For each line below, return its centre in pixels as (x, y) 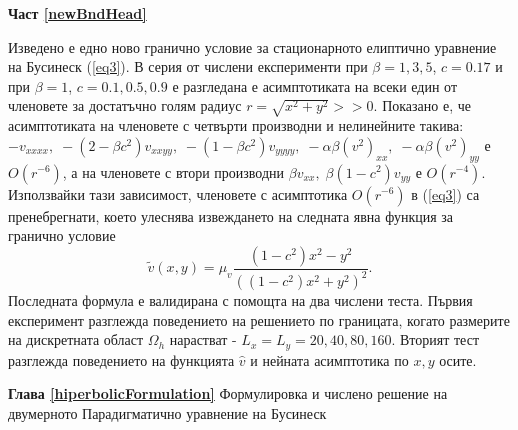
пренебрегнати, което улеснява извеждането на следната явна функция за (231, 215)
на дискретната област (76, 339)
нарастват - (203, 339)
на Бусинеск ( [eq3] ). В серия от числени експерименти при (188, 66)
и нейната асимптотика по (329, 359)
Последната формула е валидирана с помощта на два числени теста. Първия (240, 300)
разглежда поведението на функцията (121, 359)
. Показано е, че (422, 105)
